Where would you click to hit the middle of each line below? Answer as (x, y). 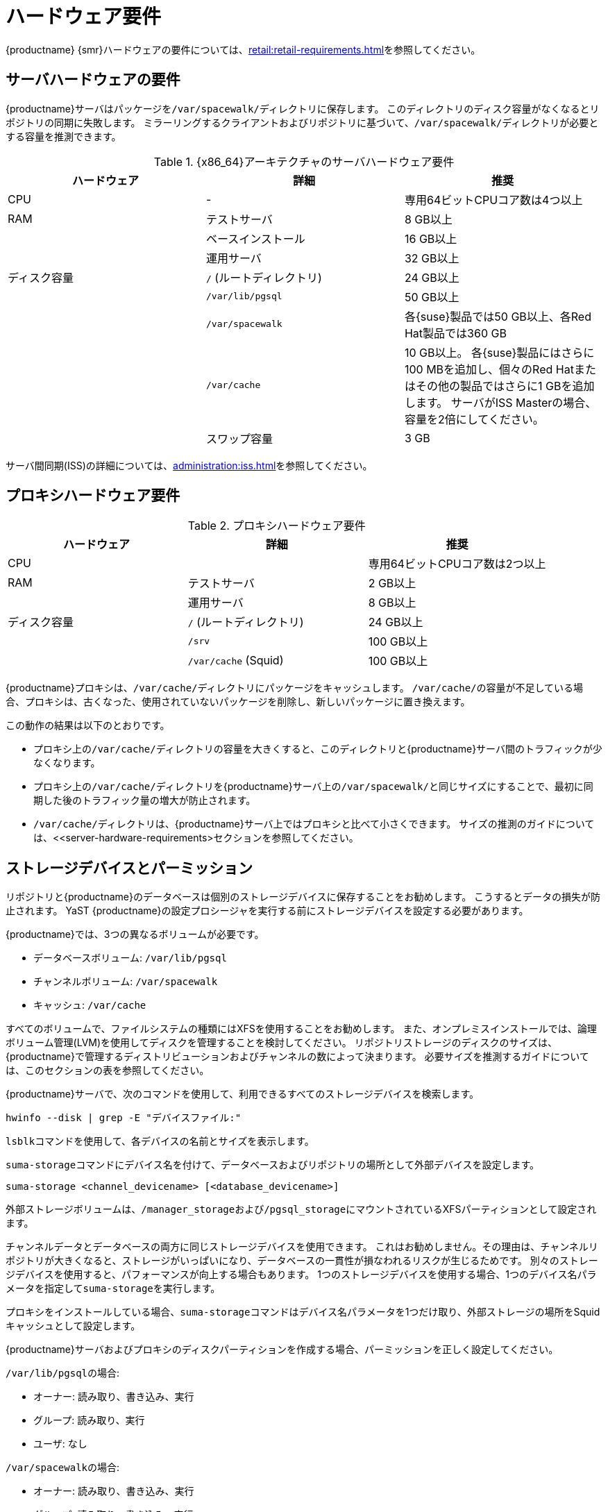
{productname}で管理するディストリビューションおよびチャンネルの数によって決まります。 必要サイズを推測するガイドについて (297, 1057)
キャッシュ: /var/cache (90, 1005)
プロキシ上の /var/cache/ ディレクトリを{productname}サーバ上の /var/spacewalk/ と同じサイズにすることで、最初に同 (313, 787)
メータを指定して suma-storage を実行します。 (113, 1288)
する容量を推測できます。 (64, 136)
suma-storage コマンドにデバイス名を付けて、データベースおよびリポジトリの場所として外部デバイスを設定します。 (273, 1165)
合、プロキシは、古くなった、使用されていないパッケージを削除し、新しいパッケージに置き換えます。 (238, 702)
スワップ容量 (239, 438)
